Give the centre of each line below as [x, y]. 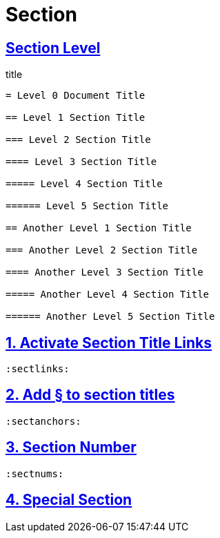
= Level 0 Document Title [76, 96]
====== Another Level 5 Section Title [110, 317]
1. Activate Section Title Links [109, 343]
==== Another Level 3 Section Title [104, 272]
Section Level [53, 48]
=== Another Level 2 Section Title [102, 250]
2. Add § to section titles [90, 395]
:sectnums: [35, 473]
